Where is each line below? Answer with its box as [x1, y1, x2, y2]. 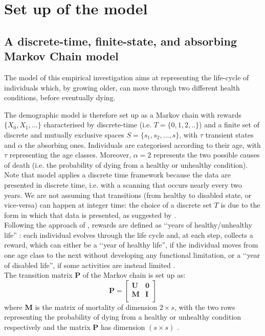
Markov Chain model [4, 48, 119, 64]
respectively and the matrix [4, 322, 91, 332]
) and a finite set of [199, 119, 259, 130]
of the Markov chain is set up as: [82, 270, 186, 280]
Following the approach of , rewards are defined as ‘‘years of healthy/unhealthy [4, 219, 252, 230]
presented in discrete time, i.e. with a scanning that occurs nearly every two [4, 179, 242, 190]
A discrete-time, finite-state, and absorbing [4, 33, 237, 49]
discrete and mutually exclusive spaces [4, 129, 124, 140]
